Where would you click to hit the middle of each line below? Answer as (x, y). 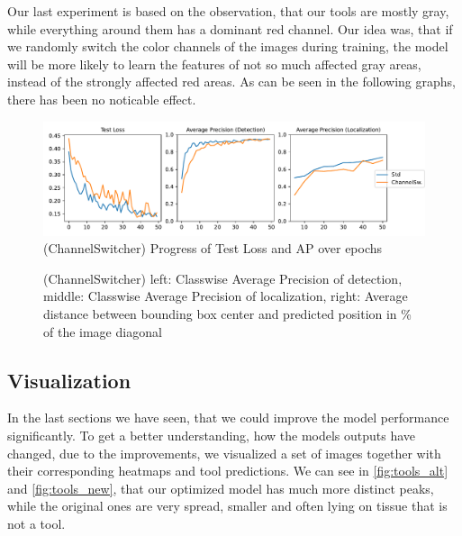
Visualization (69, 380)
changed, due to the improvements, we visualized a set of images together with (224, 453)
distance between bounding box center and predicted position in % (227, 314)
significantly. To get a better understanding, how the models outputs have (212, 436)
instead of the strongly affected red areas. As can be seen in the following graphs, (231, 82)
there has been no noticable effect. (102, 99)
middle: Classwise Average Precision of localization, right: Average (226, 296)
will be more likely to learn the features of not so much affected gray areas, (214, 64)
